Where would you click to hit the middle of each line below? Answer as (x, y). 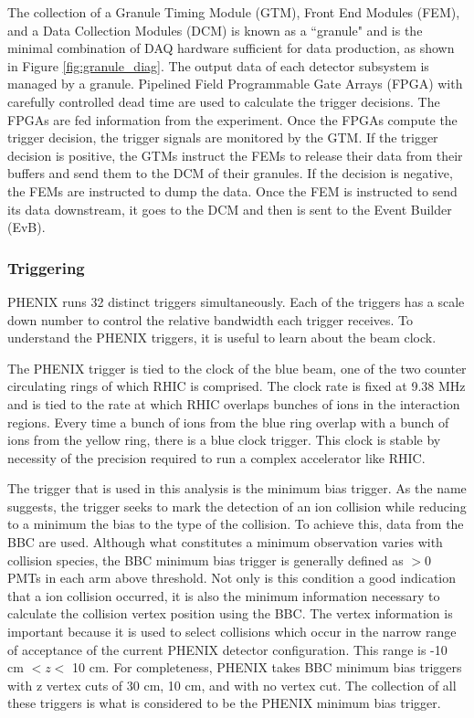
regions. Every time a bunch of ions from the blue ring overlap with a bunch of (228, 422)
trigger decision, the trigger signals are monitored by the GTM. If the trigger (223, 137)
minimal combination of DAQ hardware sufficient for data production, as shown (231, 48)
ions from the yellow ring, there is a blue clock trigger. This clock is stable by (224, 440)
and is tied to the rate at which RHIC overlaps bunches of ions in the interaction (234, 403)
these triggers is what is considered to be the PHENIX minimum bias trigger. (224, 703)
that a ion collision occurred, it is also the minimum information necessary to (224, 595)
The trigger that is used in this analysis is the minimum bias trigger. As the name (237, 488)
